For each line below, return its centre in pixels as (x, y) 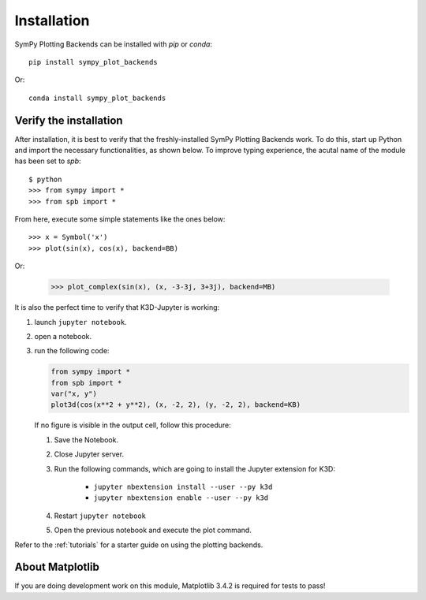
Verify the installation (69, 120)
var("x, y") (74, 394)
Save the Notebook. (86, 440)
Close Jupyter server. (89, 454)
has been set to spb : (48, 161)
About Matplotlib (57, 567)
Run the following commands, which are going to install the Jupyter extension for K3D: (194, 468)
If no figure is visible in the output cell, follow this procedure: (133, 425)
